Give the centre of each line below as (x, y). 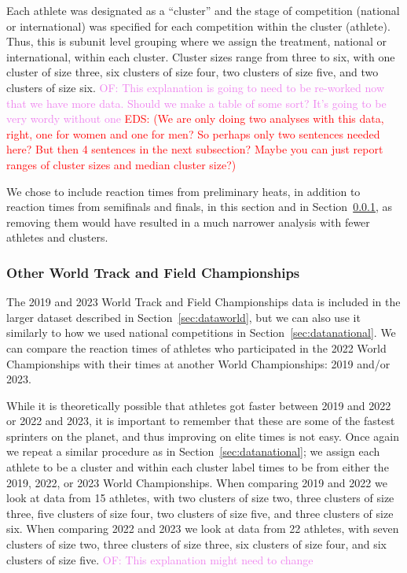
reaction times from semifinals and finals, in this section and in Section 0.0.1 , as (200, 207)
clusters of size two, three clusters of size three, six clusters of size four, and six (196, 544)
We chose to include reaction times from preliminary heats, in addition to (183, 191)
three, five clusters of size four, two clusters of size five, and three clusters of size (200, 513)
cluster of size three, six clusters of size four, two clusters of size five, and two (192, 72)
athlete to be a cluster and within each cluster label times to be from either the (198, 467)
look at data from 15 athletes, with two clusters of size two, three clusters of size (200, 498)
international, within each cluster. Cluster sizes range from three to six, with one (201, 56)
